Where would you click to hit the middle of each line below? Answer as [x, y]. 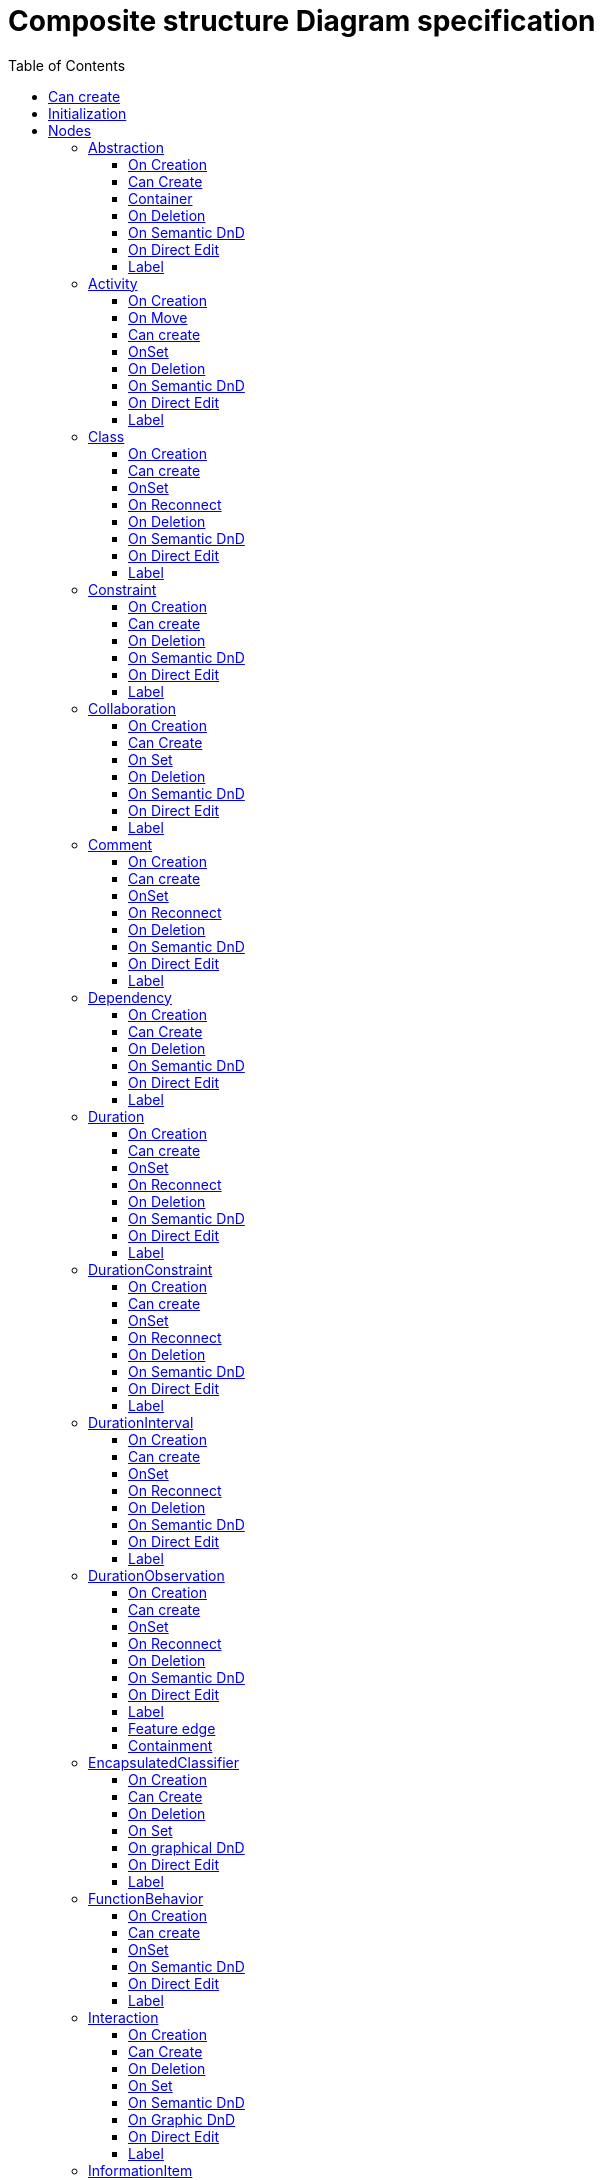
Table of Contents [67, 65]
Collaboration [132, 708]
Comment [120, 844]
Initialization [87, 113]
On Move [158, 317]
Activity [113, 283]
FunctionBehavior [146, 1898]
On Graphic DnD [182, 2119]
